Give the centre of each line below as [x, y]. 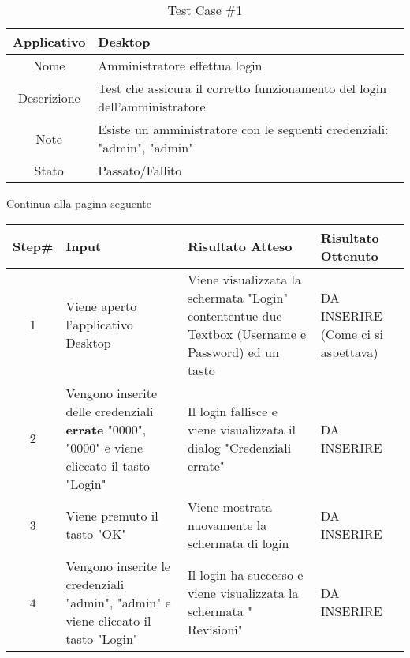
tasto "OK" [96, 534]
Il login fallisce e [232, 411]
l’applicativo [99, 325]
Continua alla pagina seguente [79, 203]
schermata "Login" [238, 297]
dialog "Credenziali [239, 447]
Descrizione [49, 97]
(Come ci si [352, 333]
